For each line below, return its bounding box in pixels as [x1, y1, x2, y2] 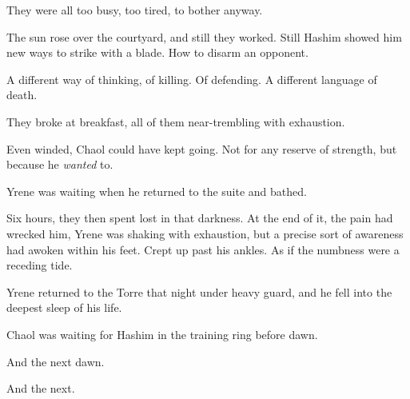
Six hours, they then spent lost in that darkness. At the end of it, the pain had [6, 209, 393, 226]
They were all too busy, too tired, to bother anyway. [6, 2, 263, 18]
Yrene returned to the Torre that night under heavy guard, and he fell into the [6, 283, 392, 300]
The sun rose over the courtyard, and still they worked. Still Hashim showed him [6, 28, 402, 45]
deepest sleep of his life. [6, 299, 122, 316]
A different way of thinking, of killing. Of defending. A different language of [6, 70, 377, 87]
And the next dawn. [6, 353, 105, 369]
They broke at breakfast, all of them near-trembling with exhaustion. [6, 113, 345, 130]
